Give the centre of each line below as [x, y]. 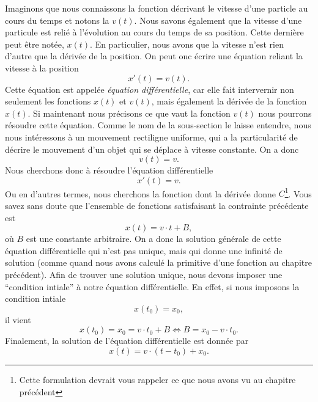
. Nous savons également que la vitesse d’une [218, 20]
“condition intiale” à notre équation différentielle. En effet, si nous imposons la [152, 286]
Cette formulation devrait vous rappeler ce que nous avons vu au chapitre [157, 379]
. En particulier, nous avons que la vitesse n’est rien [187, 44]
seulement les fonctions [48, 101]
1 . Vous [298, 192]
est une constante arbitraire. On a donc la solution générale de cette [153, 239]
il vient [18, 319]
